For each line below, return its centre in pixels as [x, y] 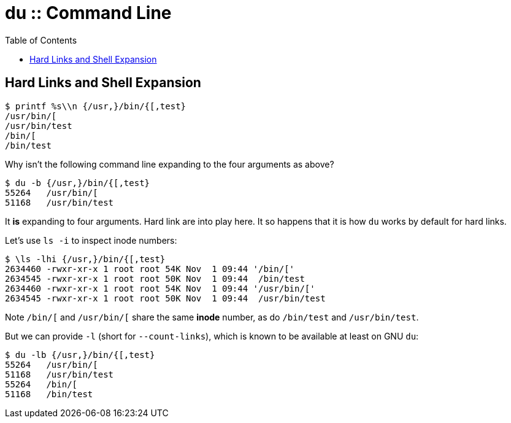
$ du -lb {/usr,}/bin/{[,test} [80, 355]
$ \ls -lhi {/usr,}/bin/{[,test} [85, 259]
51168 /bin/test [49, 394]
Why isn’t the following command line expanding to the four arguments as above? [170, 164]
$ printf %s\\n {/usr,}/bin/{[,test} [96, 106]
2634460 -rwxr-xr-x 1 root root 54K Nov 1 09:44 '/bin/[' [150, 269]
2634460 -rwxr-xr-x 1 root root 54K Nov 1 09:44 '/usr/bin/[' [160, 288]
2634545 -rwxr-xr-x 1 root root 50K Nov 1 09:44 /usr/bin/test [165, 298]
